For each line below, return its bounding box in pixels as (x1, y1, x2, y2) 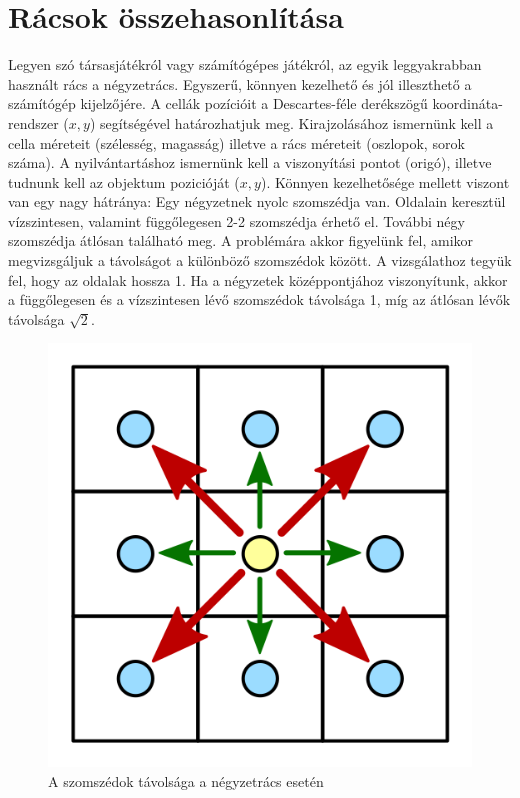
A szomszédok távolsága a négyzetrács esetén (48, 771, 324, 792)
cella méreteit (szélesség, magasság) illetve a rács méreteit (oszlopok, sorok (8, 132, 465, 153)
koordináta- (432, 93, 503, 114)
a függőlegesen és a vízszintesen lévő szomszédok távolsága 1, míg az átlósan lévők (8, 289, 511, 310)
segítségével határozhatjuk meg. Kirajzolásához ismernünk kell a (100, 112, 494, 133)
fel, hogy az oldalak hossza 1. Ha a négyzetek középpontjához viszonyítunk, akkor (8, 269, 508, 290)
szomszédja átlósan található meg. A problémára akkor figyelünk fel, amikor (8, 230, 474, 251)
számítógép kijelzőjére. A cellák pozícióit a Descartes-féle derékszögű (8, 93, 428, 114)
